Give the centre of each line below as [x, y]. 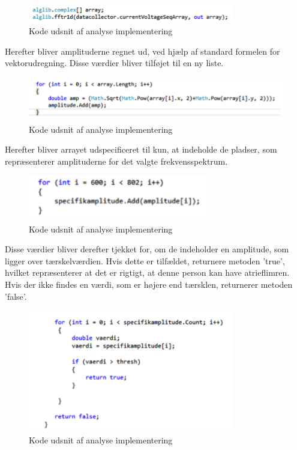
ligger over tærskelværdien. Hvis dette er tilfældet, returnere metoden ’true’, [145, 260]
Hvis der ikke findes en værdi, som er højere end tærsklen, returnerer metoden [149, 284]
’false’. [16, 296]
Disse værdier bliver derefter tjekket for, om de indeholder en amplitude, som [147, 249]
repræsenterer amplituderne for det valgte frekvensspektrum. [116, 161]
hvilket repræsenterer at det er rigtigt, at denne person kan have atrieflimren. [147, 272]
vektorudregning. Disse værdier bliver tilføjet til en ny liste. [114, 63]
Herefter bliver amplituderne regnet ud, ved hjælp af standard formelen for [142, 51]
